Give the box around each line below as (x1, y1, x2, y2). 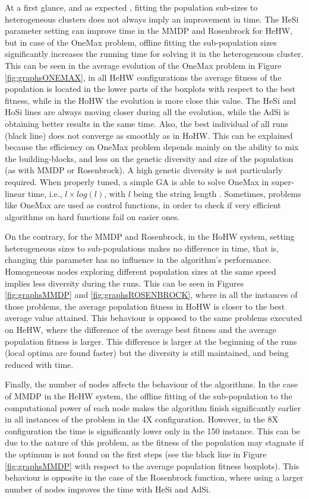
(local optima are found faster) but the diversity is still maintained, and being (5, 347, 289, 359)
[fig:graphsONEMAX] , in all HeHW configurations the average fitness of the (5, 71, 282, 83)
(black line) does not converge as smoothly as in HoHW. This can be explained (5, 129, 293, 141)
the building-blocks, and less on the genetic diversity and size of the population (5, 152, 294, 164)
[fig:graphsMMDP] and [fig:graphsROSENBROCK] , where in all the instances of (5, 288, 298, 301)
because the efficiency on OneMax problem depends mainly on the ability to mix (5, 141, 299, 153)
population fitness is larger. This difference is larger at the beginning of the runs (5, 335, 297, 347)
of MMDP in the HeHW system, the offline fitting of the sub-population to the (5, 390, 292, 402)
